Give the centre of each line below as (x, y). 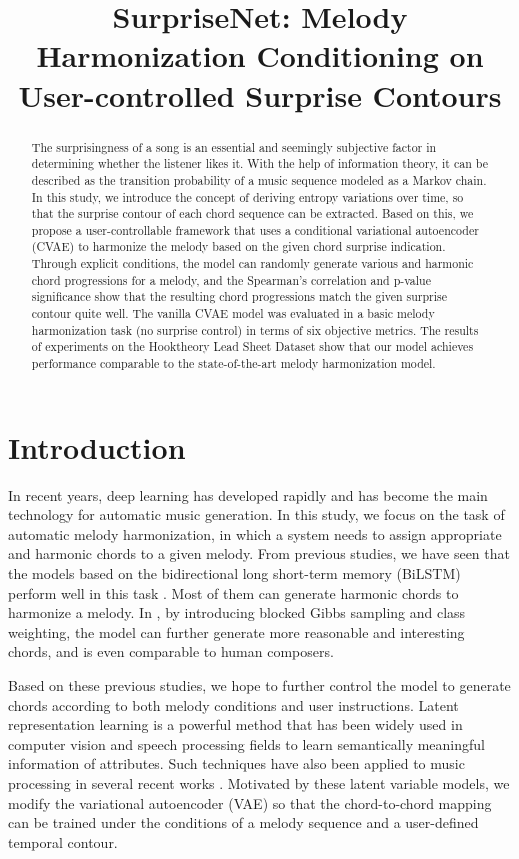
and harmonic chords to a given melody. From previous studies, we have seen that (259, 553)
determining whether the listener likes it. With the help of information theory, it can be (259, 163)
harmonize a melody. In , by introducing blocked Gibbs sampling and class (237, 612)
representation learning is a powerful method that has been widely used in (235, 724)
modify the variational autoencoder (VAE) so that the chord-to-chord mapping (250, 802)
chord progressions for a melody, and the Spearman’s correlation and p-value (231, 279)
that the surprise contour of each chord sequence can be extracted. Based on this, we (252, 213)
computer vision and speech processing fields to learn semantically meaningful (246, 743)
